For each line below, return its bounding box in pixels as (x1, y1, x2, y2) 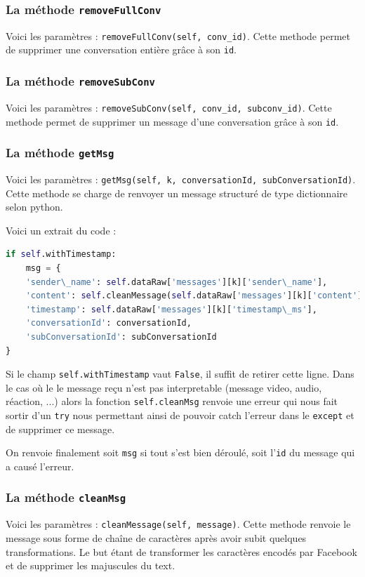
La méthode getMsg (6, 144, 114, 161)
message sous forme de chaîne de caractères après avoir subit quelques (6, 531, 307, 545)
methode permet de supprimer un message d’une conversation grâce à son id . (6, 114, 339, 128)
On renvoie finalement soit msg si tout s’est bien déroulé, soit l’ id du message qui (6, 445, 355, 460)
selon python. (6, 199, 63, 214)
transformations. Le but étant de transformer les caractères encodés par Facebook (6, 544, 357, 559)
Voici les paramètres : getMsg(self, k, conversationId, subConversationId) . (6, 171, 356, 186)
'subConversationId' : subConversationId (25, 331, 217, 342)
